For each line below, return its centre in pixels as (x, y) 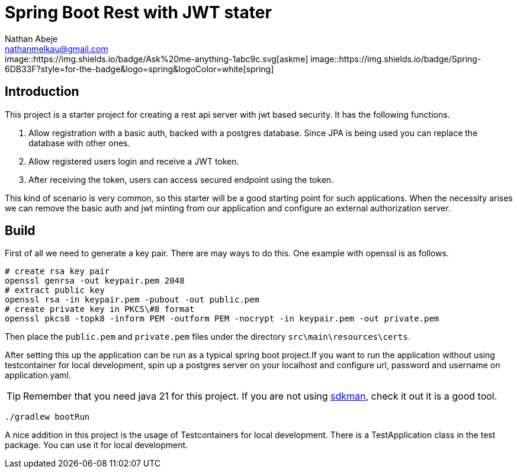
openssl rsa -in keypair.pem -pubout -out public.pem (132, 300)
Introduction (42, 92)
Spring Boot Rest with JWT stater (138, 12)
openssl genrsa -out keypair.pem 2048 (95, 281)
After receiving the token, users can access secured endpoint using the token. (181, 179)
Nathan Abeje (31, 38)
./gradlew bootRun (47, 417)
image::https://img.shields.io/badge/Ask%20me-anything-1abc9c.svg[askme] (157, 59)
